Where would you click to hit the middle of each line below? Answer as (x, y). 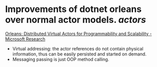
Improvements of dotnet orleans (74, 9)
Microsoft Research (25, 39)
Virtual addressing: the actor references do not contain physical (78, 48)
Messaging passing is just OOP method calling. (61, 59)
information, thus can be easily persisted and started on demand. (79, 54)
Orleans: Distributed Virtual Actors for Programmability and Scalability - (78, 33)
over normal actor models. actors (76, 20)
